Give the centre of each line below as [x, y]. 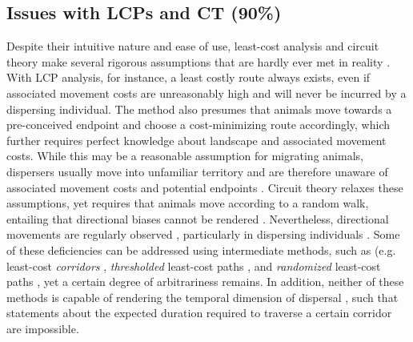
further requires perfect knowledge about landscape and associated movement [196, 140]
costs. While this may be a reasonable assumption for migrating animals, [185, 156]
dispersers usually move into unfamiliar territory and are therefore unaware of [197, 171]
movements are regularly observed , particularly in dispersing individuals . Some [203, 234]
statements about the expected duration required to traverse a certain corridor [199, 313]
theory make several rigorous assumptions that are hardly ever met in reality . [198, 61]
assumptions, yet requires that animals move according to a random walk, [188, 203]
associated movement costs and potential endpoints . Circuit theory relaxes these [205, 187]
